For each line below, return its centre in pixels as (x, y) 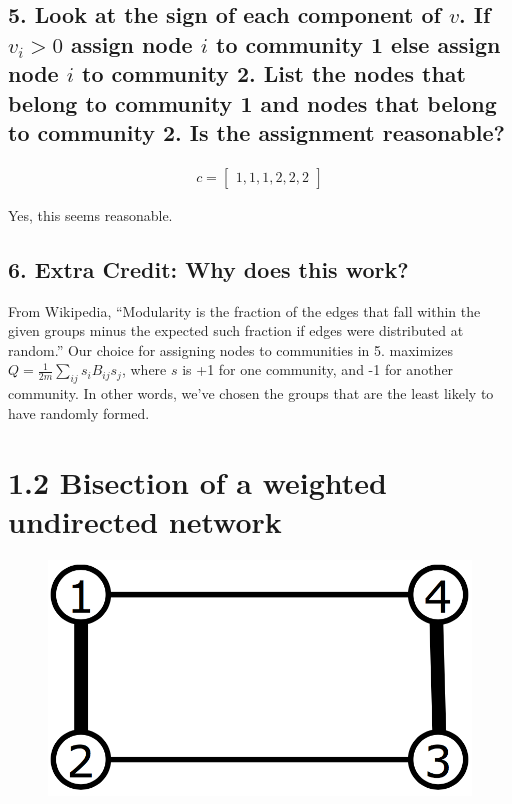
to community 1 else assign (358, 43)
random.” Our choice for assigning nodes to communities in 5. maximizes (230, 349)
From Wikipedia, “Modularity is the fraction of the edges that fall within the (244, 310)
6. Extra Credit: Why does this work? (208, 268)
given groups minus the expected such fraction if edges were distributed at (236, 330)
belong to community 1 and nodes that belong (252, 102)
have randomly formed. (79, 412)
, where (144, 369)
